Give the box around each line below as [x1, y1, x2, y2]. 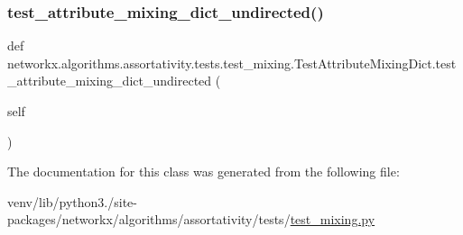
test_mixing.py [290, 210, 375, 229]
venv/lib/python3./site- [7, 192, 137, 211]
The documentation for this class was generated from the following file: [7, 162, 400, 181]
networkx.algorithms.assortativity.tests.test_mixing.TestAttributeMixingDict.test [7, 53, 457, 72]
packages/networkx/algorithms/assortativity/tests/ [7, 210, 291, 229]
